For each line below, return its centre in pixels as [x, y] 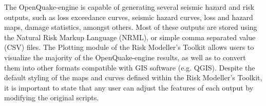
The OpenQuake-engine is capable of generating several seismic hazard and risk [129, 7]
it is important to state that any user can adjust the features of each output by [129, 87]
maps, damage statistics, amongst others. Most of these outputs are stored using [131, 27]
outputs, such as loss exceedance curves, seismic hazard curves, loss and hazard [129, 17]
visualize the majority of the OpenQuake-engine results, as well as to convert [125, 57]
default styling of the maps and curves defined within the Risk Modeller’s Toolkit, [133, 77]
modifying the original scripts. [52, 98]
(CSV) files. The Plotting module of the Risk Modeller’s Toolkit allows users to [129, 47]
